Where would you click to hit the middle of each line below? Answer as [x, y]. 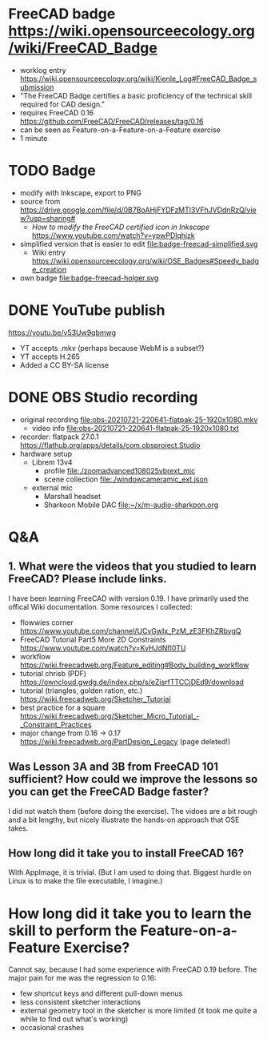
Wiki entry [49, 252]
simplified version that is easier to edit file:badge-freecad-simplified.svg [139, 244]
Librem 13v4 [52, 462]
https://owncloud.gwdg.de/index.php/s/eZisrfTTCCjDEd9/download [132, 682]
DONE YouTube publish [87, 310]
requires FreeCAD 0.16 [57, 112]
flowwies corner [46, 622]
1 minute [34, 138]
